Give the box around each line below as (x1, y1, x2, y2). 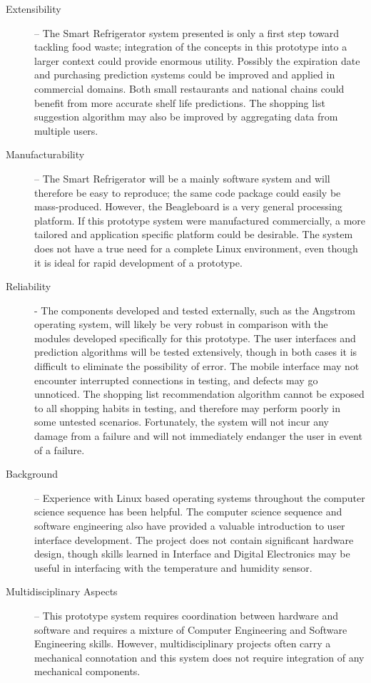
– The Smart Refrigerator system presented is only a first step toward (34, 25, 340, 40)
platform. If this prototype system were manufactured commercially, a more (34, 212, 366, 227)
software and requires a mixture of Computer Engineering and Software (34, 622, 347, 637)
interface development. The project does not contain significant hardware (34, 532, 354, 547)
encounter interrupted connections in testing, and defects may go (34, 372, 318, 387)
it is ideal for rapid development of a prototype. (34, 255, 243, 269)
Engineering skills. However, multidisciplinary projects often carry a (34, 636, 331, 651)
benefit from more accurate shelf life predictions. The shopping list (34, 95, 326, 110)
